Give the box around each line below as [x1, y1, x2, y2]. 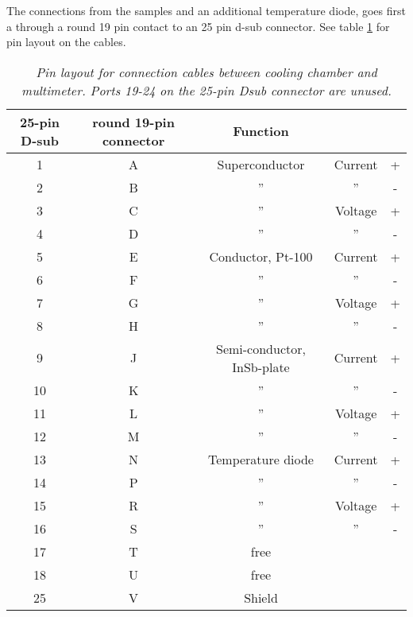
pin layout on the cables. [6, 33, 126, 50]
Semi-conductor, [216, 339, 306, 358]
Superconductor [217, 154, 305, 173]
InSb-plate [232, 357, 290, 376]
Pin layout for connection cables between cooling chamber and [36, 62, 377, 81]
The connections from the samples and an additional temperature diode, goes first [6, 2, 406, 18]
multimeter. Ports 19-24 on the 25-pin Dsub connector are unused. [21, 80, 392, 99]
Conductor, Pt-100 [209, 246, 313, 266]
